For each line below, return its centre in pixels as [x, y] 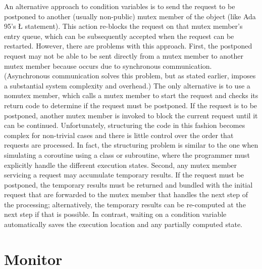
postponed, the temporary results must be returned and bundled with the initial [128, 184]
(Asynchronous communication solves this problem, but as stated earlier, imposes [130, 76]
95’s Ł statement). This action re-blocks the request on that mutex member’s [123, 26]
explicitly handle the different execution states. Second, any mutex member [121, 165]
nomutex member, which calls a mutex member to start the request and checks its [131, 95]
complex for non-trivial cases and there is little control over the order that [119, 135]
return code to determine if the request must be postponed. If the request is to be [131, 105]
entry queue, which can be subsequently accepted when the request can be [119, 36]
